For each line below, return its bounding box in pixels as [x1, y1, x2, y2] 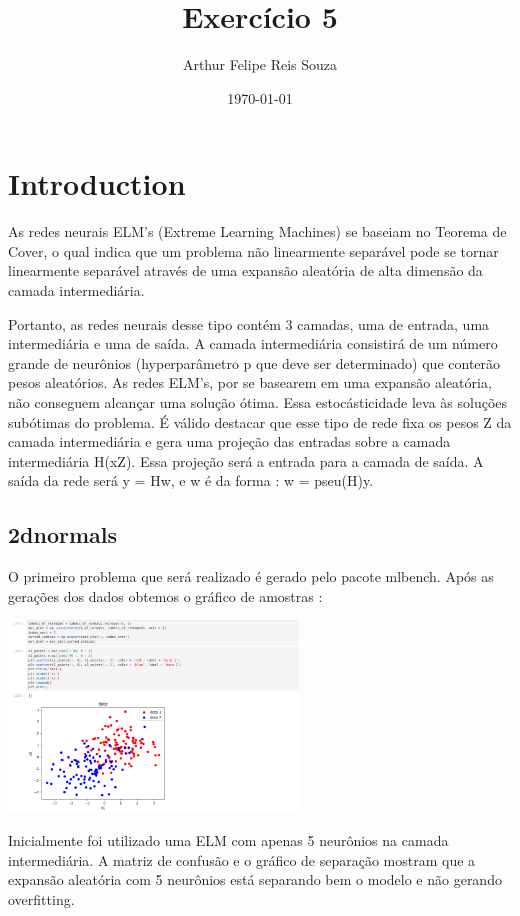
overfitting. [8, 888, 75, 909]
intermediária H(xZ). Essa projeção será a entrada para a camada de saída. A [8, 450, 484, 471]
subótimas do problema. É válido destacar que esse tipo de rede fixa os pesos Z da [8, 411, 512, 432]
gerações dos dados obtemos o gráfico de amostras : [8, 585, 323, 606]
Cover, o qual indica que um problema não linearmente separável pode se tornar [8, 240, 499, 261]
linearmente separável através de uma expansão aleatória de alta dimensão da [8, 260, 483, 281]
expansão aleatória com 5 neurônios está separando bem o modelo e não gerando [8, 869, 502, 890]
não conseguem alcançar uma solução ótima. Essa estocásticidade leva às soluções [8, 392, 507, 412]
